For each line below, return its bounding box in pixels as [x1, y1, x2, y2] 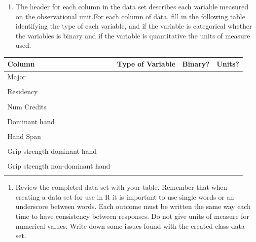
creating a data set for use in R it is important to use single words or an [15, 191, 234, 202]
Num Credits [7, 101, 47, 111]
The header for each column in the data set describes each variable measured [15, 1, 249, 11]
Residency [7, 86, 38, 97]
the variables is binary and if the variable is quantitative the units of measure [15, 30, 250, 40]
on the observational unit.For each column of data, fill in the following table [15, 11, 245, 21]
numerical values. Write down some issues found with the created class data [15, 220, 245, 231]
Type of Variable [117, 59, 176, 69]
